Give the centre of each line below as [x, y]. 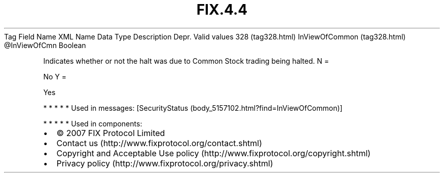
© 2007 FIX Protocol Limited [111, 133]
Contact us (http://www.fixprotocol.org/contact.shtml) [159, 143]
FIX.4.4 [222, 10]
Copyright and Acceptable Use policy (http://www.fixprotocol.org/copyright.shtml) [214, 153]
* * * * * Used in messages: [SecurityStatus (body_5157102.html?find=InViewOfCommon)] [193, 108]
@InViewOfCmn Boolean [45, 45]
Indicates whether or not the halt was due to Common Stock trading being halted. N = [186, 61]
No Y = [55, 76]
